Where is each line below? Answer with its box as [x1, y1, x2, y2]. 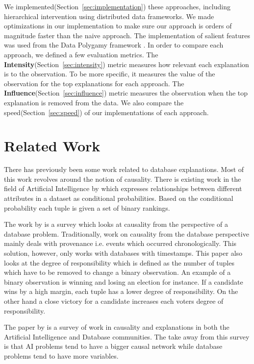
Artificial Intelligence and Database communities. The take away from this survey [4, 331, 250, 341]
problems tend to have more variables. [4, 350, 119, 361]
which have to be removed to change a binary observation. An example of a [4, 267, 231, 277]
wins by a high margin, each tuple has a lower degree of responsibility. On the [4, 286, 238, 296]
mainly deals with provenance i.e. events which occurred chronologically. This [4, 238, 237, 248]
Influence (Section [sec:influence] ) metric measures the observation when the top [4, 88, 248, 98]
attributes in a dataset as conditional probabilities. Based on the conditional [4, 193, 233, 203]
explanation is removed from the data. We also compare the [4, 97, 184, 107]
